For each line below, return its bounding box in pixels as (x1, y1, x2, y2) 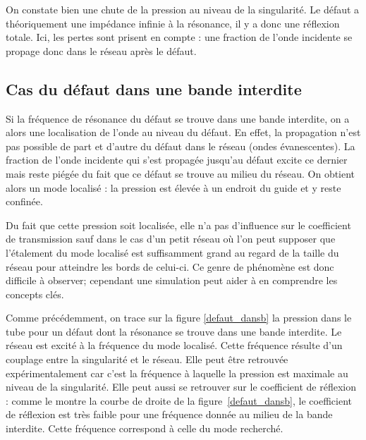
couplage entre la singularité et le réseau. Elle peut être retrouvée (6, 352, 288, 367)
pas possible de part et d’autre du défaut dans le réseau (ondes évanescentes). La (6, 138, 355, 153)
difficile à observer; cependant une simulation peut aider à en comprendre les (6, 273, 338, 288)
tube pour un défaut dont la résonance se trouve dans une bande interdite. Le (6, 324, 342, 338)
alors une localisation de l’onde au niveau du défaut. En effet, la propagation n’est (6, 125, 361, 140)
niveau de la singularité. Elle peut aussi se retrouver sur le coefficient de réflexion (6, 379, 357, 394)
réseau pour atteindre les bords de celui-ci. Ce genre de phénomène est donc (6, 259, 334, 274)
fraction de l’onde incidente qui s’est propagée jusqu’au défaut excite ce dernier (6, 152, 348, 167)
